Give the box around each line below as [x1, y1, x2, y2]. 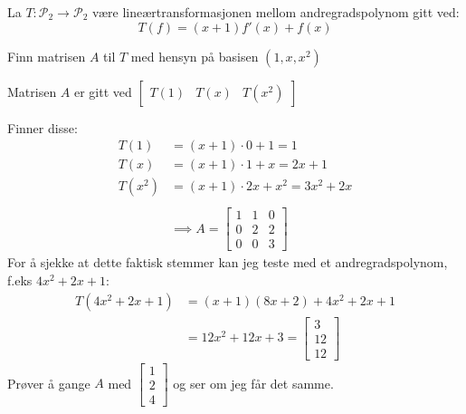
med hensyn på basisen [130, 46, 259, 65]
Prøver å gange [7, 373, 90, 392]
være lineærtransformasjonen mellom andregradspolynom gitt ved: [91, 3, 460, 21]
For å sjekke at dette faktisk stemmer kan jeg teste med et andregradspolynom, [7, 253, 448, 272]
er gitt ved [74, 82, 132, 101]
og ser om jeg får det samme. [173, 373, 334, 392]
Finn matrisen [7, 46, 86, 65]
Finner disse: [7, 118, 78, 137]
